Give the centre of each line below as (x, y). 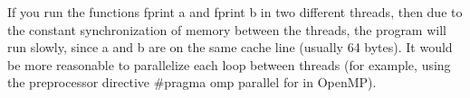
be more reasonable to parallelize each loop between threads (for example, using (229, 64)
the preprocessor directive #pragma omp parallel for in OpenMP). (192, 82)
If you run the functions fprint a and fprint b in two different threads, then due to (235, 12)
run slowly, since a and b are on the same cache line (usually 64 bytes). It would (230, 47)
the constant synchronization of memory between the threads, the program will (227, 29)
